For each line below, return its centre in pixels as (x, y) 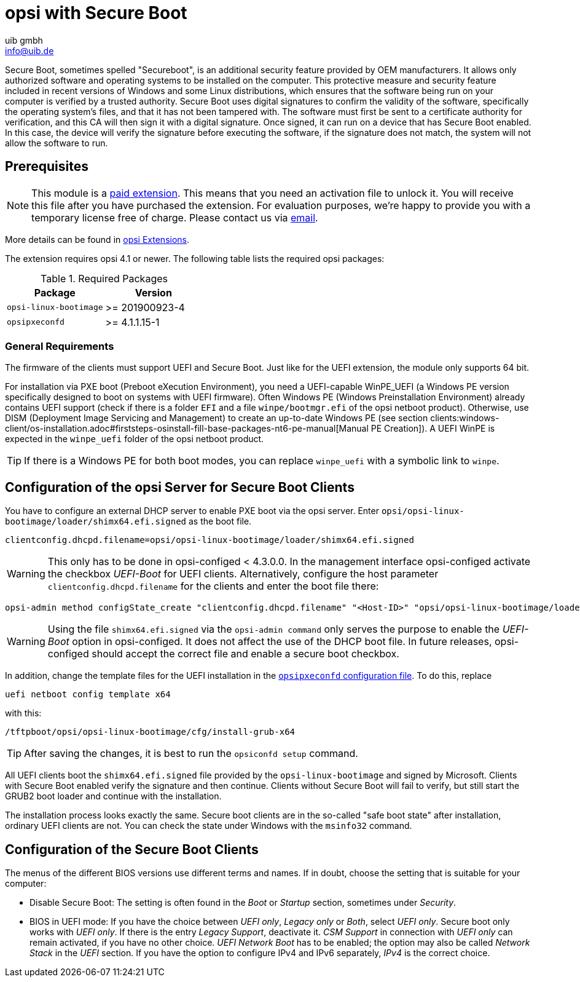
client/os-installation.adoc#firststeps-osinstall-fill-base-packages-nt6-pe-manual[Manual (187, 429)
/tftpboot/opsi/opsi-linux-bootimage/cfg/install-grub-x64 (150, 732)
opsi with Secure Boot (96, 13)
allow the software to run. (57, 143)
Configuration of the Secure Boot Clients (132, 849)
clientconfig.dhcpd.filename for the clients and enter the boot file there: (213, 586)
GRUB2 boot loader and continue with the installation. (113, 796)
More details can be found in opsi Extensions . (97, 239)
